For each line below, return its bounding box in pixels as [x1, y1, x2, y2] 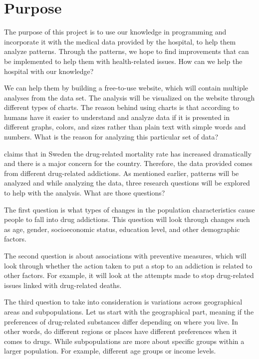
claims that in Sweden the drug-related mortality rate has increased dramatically [4, 148, 252, 158]
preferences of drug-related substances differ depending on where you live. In [4, 316, 239, 326]
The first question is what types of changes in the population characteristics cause [4, 204, 255, 214]
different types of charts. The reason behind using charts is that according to [4, 102, 239, 112]
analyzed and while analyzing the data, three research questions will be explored [4, 177, 250, 188]
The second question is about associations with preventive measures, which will [4, 250, 247, 260]
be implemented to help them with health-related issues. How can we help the [4, 55, 243, 66]
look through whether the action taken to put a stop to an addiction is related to [4, 260, 253, 270]
